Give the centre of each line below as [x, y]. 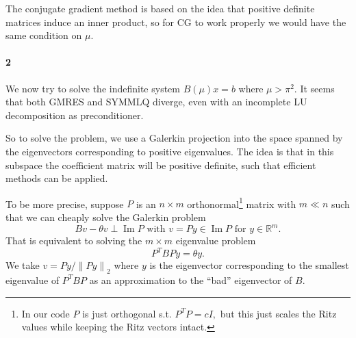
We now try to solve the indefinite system [93, 88]
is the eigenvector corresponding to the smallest [249, 265]
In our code [46, 313]
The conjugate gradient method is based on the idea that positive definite [160, 8]
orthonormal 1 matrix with [242, 203]
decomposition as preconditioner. [75, 115]
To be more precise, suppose [65, 204]
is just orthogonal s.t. [127, 313]
